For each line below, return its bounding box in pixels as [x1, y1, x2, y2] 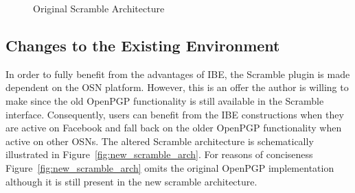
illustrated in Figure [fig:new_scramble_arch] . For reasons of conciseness [5, 147, 313, 162]
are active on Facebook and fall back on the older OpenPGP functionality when [5, 120, 342, 135]
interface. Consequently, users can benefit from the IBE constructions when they [5, 107, 344, 121]
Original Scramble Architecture [33, 1, 165, 15]
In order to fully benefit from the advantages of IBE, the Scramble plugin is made [5, 66, 350, 81]
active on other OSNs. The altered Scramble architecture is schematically [5, 133, 314, 148]
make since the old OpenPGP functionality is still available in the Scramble [5, 93, 324, 107]
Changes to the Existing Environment [5, 34, 280, 55]
